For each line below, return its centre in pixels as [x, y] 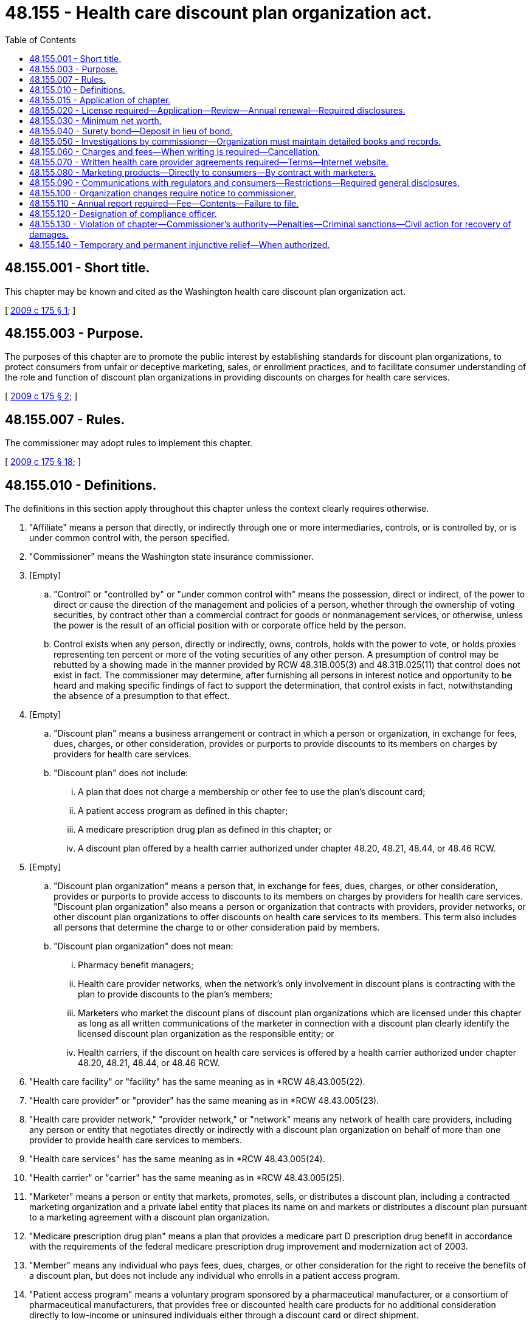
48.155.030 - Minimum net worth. [95, 120]
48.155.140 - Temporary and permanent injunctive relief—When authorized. [180, 244]
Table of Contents [41, 40]
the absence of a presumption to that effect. [142, 696]
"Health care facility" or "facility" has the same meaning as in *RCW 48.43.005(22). [197, 1082]
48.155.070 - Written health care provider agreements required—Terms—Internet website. [209, 162]
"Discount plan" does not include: [121, 773]
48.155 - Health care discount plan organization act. [219, 13]
